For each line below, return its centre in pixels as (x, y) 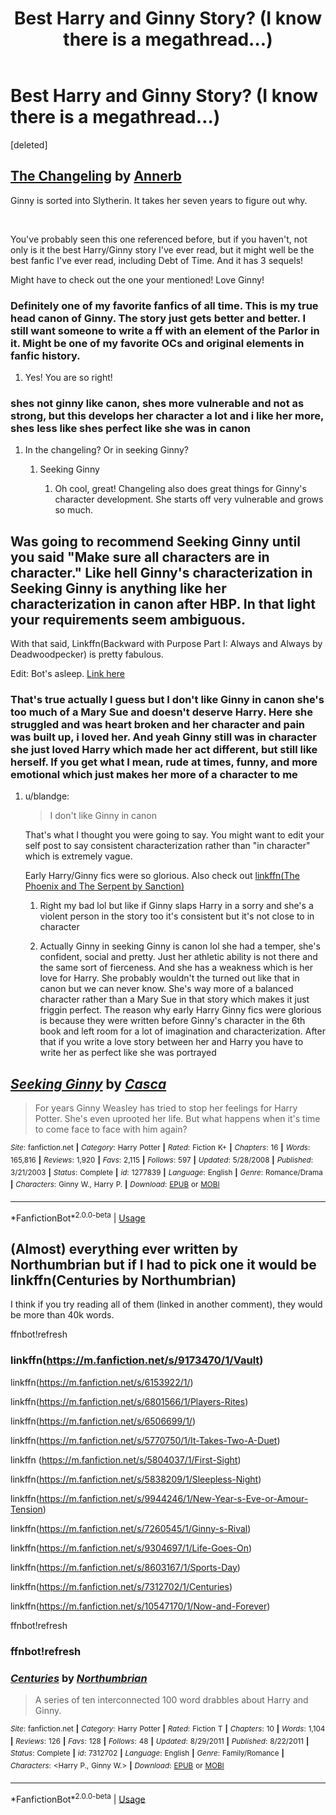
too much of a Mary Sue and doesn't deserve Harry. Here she (162, 712)
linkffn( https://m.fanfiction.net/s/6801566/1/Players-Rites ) (129, 1401)
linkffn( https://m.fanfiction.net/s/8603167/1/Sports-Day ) (125, 1567)
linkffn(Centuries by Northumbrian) (123, 1280)
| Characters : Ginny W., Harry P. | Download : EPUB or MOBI (115, 1185)
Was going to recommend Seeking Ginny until (155, 541)
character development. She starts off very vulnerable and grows (189, 499)
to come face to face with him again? (111, 1129)
